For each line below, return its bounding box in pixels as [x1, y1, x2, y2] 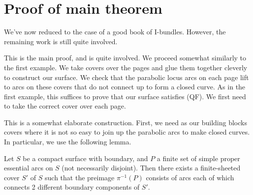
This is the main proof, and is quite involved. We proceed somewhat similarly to [4, 53, 247, 63]
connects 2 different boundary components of [4, 182, 140, 192]
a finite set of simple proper [157, 153, 240, 163]
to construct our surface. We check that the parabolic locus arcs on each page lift [4, 72, 249, 82]
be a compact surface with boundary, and [23, 153, 148, 163]
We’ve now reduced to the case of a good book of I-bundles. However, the [4, 27, 226, 37]
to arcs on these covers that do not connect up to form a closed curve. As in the [4, 82, 246, 92]
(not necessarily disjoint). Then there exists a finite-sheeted [62, 163, 241, 173]
